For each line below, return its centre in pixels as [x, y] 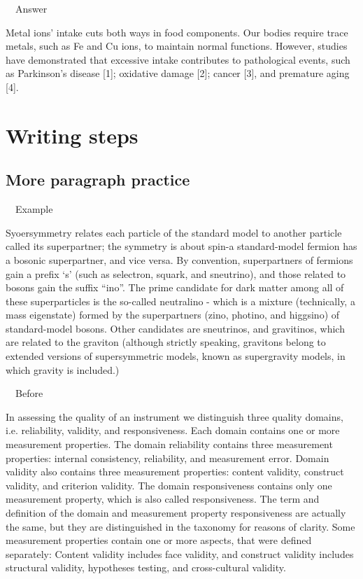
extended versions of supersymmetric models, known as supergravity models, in [176, 356]
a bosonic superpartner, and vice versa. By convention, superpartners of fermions [179, 259]
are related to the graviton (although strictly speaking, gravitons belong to [166, 342]
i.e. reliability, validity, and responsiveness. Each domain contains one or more [173, 430]
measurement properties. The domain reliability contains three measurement [169, 444]
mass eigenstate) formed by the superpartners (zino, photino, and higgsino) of [173, 315]
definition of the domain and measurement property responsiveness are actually [176, 513]
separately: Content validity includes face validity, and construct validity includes [180, 553]
